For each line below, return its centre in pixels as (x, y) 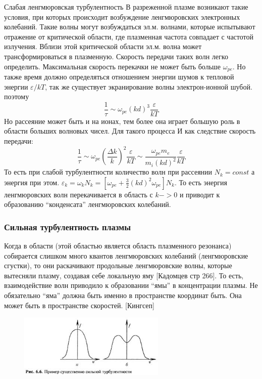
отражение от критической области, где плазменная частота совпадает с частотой (129, 36)
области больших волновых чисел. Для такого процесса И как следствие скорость (130, 131)
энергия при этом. (32, 182)
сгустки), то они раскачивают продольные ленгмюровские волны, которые (118, 265)
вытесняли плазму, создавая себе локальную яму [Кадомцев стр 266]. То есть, (124, 275)
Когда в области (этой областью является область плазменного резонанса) (118, 246)
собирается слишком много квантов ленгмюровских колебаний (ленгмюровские (126, 255)
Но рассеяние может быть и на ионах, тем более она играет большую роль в (122, 121)
